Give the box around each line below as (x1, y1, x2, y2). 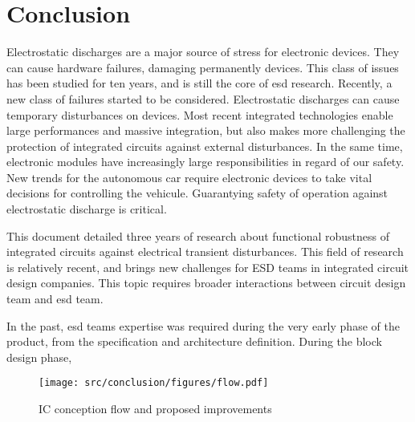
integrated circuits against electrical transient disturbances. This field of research (6, 243, 404, 260)
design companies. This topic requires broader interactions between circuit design (6, 274, 406, 291)
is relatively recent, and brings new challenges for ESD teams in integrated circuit (6, 258, 409, 275)
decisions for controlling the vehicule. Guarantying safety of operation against (6, 185, 389, 201)
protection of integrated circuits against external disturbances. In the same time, (6, 137, 403, 154)
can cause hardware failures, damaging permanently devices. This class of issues (6, 59, 399, 75)
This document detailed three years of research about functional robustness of (6, 227, 390, 244)
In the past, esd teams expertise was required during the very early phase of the (6, 317, 400, 334)
